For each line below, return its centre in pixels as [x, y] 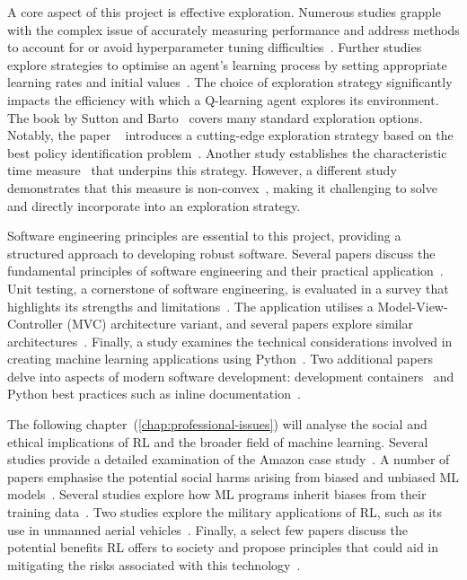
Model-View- [413, 306]
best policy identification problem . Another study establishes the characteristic [227, 152]
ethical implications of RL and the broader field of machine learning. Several [218, 441]
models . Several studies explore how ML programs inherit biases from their [217, 494]
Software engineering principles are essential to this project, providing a [204, 236]
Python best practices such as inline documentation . [154, 394]
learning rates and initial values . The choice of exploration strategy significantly [230, 82]
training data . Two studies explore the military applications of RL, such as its [225, 512]
